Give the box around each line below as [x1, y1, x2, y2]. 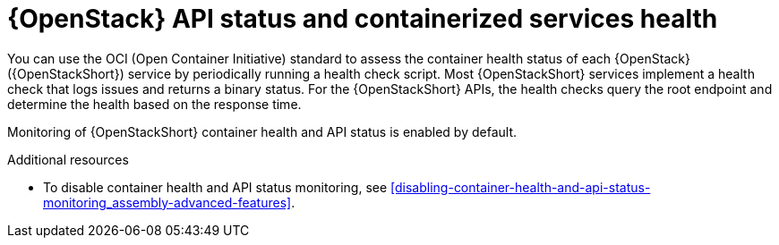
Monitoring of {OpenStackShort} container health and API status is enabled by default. [7, 123, 517, 139]
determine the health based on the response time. [7, 96, 302, 112]
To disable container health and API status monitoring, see [43, 179, 388, 195]
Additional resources [7, 151, 129, 167]
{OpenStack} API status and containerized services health [7, 4, 718, 34]
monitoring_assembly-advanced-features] [43, 194, 292, 210]
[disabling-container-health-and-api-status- [390, 179, 651, 195]
